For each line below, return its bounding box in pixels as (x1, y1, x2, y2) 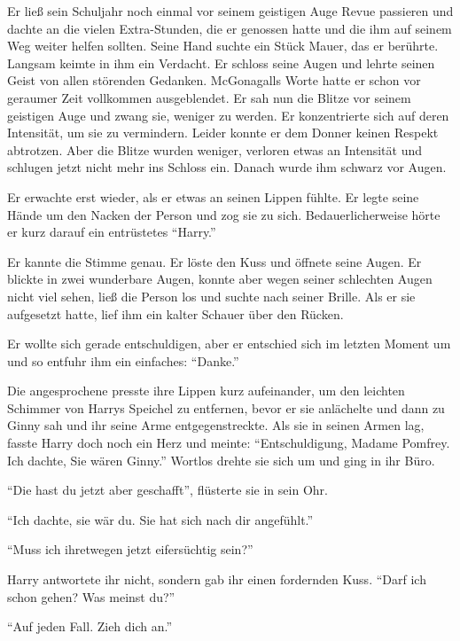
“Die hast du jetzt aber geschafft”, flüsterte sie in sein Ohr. (7, 481, 328, 499)
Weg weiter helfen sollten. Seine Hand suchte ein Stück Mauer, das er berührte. (7, 36, 439, 55)
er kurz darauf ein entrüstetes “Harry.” (7, 223, 216, 241)
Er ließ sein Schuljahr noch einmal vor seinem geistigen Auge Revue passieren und (7, 2, 454, 20)
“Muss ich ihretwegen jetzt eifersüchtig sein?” (7, 540, 253, 559)
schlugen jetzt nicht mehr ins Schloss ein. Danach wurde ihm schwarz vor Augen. (7, 158, 447, 176)
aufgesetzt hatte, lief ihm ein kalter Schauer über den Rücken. (7, 304, 344, 323)
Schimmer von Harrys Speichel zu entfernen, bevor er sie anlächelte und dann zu (7, 398, 445, 417)
